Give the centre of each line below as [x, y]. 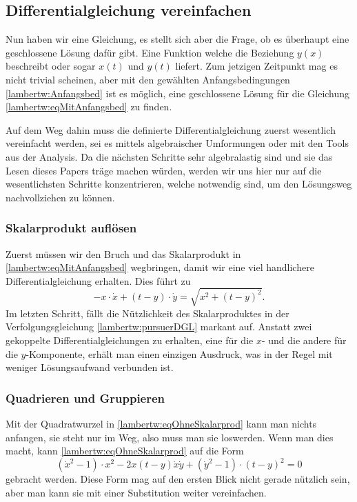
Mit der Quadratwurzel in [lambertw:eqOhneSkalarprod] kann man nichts [161, 424]
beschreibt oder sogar [51, 66]
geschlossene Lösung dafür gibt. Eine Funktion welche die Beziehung [150, 52]
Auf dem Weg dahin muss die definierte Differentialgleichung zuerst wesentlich [171, 129]
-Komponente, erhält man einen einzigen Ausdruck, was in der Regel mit [179, 353]
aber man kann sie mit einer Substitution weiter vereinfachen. [136, 492]
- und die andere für [304, 340]
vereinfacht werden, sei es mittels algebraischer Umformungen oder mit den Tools [177, 143]
